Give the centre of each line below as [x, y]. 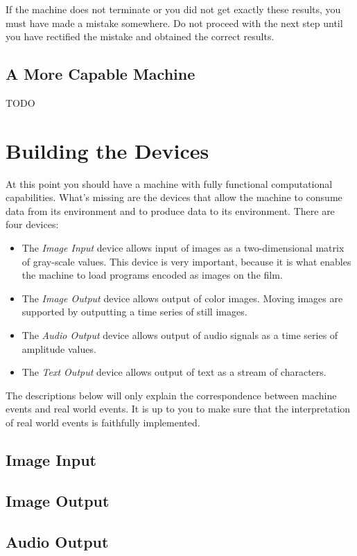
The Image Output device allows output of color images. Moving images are [182, 298]
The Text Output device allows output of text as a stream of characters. [174, 372]
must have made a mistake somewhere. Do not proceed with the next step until [174, 23]
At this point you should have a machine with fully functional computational [169, 183]
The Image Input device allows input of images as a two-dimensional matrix [183, 248]
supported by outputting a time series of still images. [134, 312]
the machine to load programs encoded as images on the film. [152, 275]
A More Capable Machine [101, 74]
